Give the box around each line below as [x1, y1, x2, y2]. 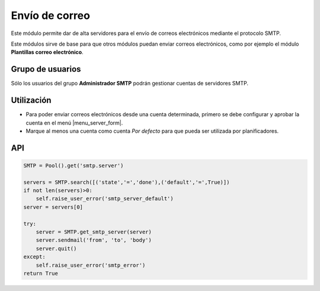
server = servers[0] [23, 203, 83, 210]
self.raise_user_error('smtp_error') [36, 261, 146, 268]
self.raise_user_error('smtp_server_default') [36, 196, 174, 202]
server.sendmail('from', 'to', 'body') [36, 237, 152, 244]
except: [23, 254, 46, 260]
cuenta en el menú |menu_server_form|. [25, 119, 123, 126]
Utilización [11, 95, 52, 105]
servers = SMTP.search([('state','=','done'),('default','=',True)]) [23, 178, 230, 186]
